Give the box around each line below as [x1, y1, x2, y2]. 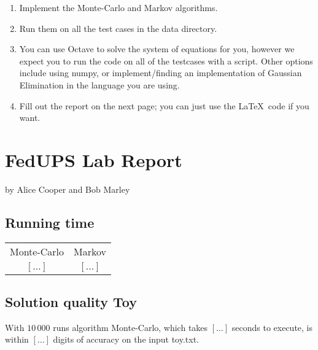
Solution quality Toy [5, 292, 137, 311]
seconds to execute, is [231, 321, 313, 333]
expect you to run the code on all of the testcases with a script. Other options [19, 54, 313, 67]
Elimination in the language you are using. [19, 78, 180, 91]
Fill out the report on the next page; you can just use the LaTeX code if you [19, 99, 309, 112]
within [5, 333, 29, 346]
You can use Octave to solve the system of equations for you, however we [19, 42, 295, 55]
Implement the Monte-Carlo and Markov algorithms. [19, 1, 218, 14]
